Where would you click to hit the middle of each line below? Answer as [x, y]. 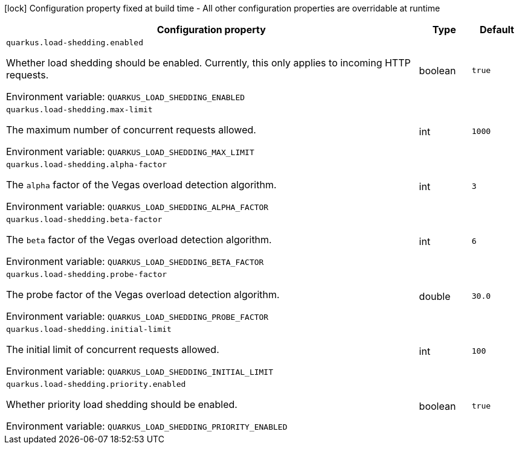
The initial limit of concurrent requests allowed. [113, 349]
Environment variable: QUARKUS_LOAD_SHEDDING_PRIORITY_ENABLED [147, 426]
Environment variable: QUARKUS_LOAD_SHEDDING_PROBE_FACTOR [137, 316]
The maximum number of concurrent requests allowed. [131, 130]
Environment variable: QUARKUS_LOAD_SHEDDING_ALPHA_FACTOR [137, 206]
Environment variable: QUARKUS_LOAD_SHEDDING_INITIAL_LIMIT [140, 371]
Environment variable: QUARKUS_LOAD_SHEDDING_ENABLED [126, 97]
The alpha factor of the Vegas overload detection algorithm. [141, 185]
